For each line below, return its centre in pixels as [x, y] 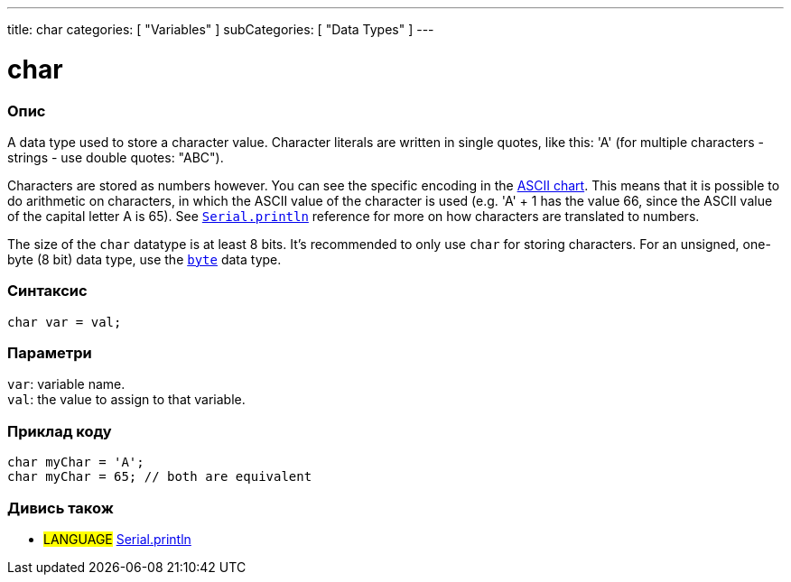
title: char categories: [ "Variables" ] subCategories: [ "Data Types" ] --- [221, 29]
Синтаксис [47, 291]
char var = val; [65, 322]
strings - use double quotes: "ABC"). [116, 157]
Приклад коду [60, 431]
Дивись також [60, 508]
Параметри [50, 353]
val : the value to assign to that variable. [126, 400]
